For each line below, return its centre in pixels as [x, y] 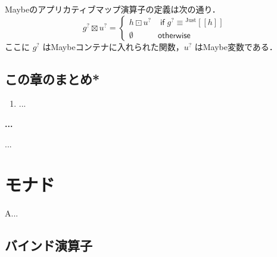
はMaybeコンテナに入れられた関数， [113, 46]
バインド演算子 [49, 245]
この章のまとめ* [52, 78]
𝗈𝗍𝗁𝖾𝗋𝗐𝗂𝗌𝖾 [174, 35]
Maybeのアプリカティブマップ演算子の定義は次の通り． [113, 9]
